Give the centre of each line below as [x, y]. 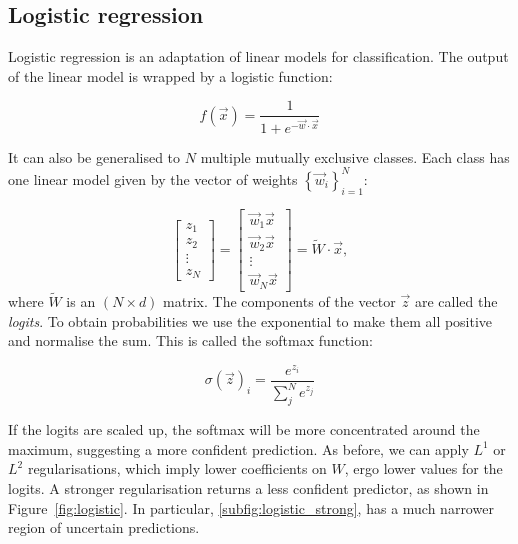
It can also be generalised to [94, 156]
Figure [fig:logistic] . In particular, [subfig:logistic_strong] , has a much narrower [251, 507]
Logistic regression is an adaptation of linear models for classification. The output [258, 56]
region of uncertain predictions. [104, 527]
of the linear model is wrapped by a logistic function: [170, 75]
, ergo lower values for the [423, 468]
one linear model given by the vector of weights [153, 178]
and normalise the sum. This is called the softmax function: [190, 340]
